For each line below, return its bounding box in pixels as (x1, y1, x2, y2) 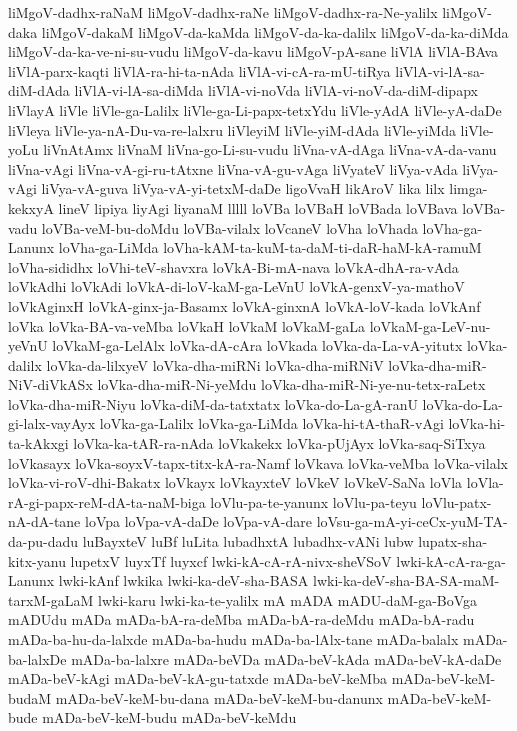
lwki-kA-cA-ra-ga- (396, 550, 506, 571)
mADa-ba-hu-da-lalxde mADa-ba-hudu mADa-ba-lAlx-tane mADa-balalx (8, 629, 459, 649)
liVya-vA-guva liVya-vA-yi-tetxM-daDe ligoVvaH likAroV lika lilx (41, 178, 445, 199)
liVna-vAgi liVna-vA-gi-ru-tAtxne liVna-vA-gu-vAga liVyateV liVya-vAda (8, 158, 458, 179)
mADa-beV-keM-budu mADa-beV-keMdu (42, 707, 297, 728)
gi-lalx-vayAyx (8, 413, 96, 434)
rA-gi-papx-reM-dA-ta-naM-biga (8, 491, 206, 512)
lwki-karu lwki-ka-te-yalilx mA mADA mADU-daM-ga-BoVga (98, 589, 478, 610)
